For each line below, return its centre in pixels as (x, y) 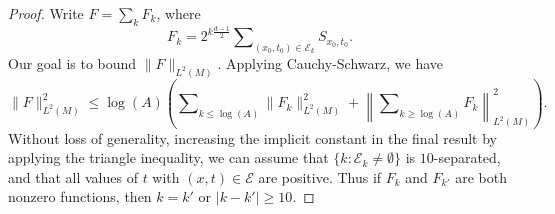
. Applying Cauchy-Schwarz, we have (330, 63)
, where (178, 13)
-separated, (467, 157)
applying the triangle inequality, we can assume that (168, 157)
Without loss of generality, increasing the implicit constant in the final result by (252, 137)
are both (481, 176)
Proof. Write (46, 13)
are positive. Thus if (320, 176)
